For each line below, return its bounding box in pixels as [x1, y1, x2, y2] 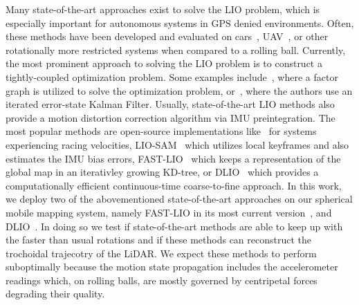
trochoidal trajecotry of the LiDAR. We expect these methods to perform [6, 246, 317, 260]
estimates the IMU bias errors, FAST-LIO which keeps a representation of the [6, 151, 341, 165]
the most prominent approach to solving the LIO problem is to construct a [6, 56, 322, 71]
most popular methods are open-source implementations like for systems [6, 124, 317, 138]
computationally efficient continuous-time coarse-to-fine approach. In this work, [6, 178, 342, 192]
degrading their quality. [6, 286, 105, 301]
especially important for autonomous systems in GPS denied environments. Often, [6, 15, 354, 30]
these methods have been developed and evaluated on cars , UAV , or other [6, 29, 329, 44]
